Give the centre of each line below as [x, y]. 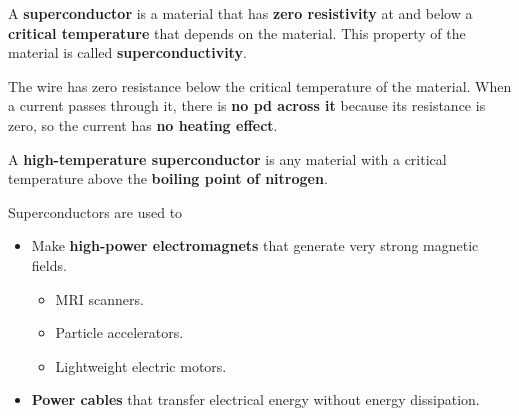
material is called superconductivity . [127, 52]
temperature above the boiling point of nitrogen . [168, 178]
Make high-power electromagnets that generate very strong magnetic [255, 245]
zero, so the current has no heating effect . [143, 124]
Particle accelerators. [119, 332]
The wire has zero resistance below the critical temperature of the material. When [260, 85]
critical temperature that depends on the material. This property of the [237, 32]
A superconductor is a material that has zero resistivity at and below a [240, 13]
